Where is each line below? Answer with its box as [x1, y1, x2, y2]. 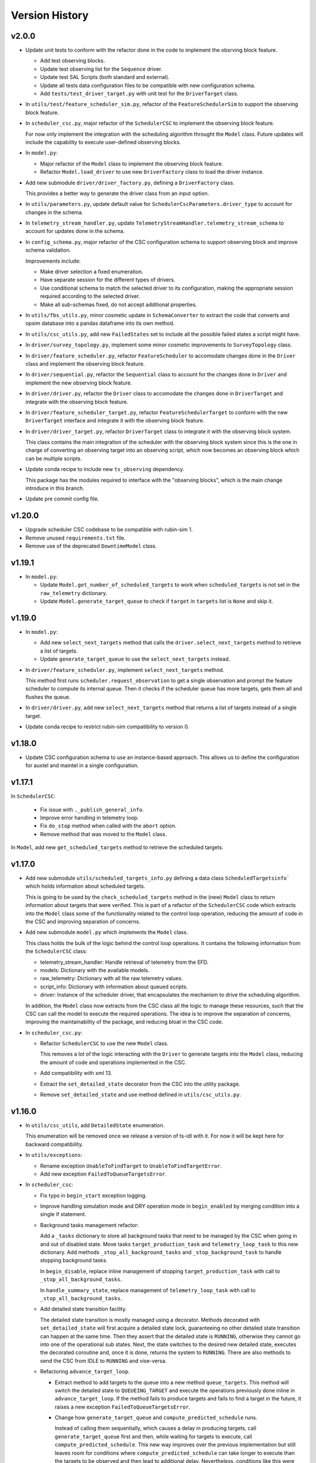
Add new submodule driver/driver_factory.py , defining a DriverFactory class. [25, 179, 235, 186]
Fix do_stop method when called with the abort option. [40, 822, 177, 829]
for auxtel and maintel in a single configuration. [25, 762, 139, 769]
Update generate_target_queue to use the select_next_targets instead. [40, 655, 231, 662]
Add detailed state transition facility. [40, 1306, 127, 1313]
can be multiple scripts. [25, 455, 82, 462]
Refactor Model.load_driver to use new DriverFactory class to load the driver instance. [40, 169, 265, 176]
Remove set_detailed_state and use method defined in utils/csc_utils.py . [40, 1091, 241, 1098]
